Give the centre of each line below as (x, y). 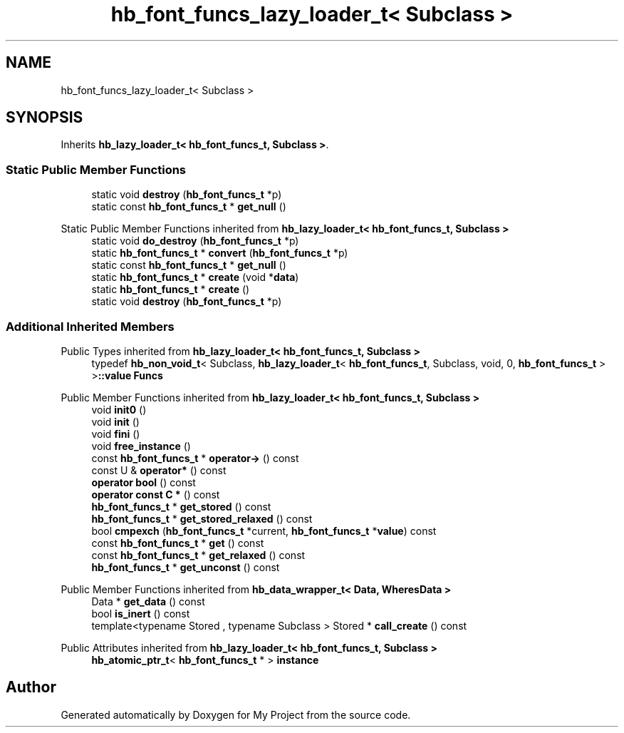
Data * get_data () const (148, 601)
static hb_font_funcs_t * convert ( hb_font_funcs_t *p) (220, 253)
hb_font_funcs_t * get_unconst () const (186, 567)
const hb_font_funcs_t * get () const (178, 543)
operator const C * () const (156, 494)
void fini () (116, 434)
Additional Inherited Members (90, 326)
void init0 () (119, 409)
